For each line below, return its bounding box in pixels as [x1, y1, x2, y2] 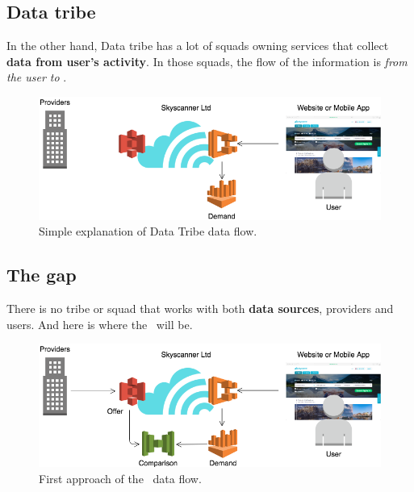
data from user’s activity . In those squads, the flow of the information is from [6, 52, 408, 69]
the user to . [6, 69, 67, 85]
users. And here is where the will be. [6, 315, 193, 332]
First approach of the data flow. [39, 469, 202, 486]
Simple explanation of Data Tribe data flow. [39, 223, 257, 240]
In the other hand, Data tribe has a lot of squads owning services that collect [6, 37, 389, 54]
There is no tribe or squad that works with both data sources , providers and [6, 300, 394, 317]
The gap [6, 262, 77, 287]
